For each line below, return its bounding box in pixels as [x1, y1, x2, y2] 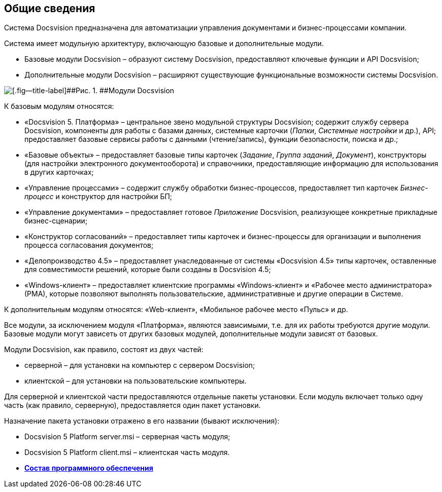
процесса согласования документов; [24, 241, 154, 250]
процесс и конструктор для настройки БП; [24, 192, 173, 201]
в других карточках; [24, 168, 94, 177]
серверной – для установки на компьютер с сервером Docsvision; [24, 361, 255, 370]
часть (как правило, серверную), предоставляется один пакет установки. [4, 401, 261, 410]
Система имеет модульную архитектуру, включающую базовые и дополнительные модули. [4, 39, 324, 48]
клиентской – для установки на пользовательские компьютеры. [24, 376, 247, 386]
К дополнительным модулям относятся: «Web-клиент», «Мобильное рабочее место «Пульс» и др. [4, 305, 348, 314]
